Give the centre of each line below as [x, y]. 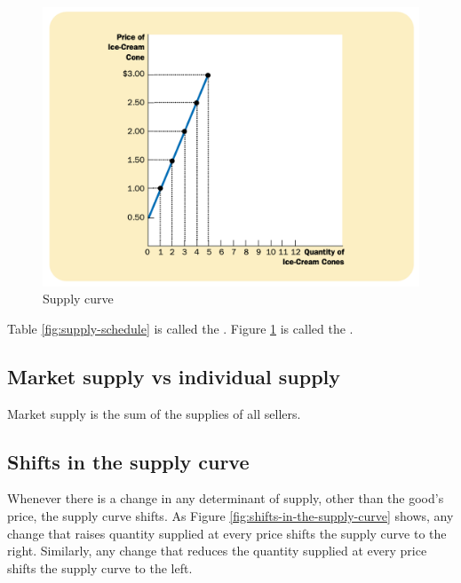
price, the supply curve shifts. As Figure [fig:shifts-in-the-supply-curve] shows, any [230, 516]
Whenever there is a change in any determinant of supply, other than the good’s [226, 498]
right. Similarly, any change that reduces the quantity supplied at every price [217, 551]
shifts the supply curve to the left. [100, 567]
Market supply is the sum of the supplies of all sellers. [154, 413]
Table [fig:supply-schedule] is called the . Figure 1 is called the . [180, 328]
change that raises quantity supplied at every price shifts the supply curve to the [227, 533]
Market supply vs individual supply [174, 376]
